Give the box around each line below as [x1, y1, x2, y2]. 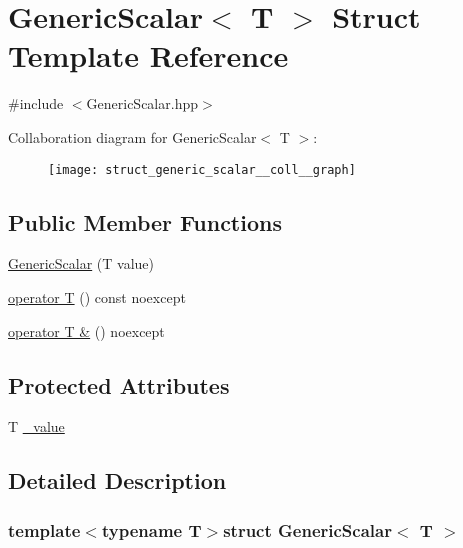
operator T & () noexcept [8, 320, 165, 341]
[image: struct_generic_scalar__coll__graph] [48, 162, 356, 177]
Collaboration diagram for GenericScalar [8, 126, 257, 147]
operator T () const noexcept [8, 286, 186, 307]
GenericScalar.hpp [86, 93, 198, 114]
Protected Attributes [8, 369, 230, 400]
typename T [101, 517, 202, 542]
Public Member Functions [8, 206, 282, 237]
